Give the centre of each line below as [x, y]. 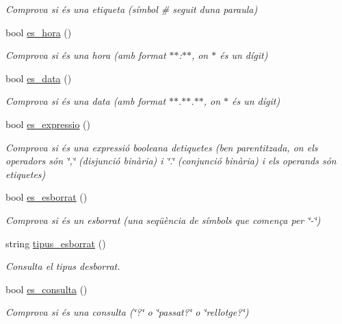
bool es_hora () [39, 32]
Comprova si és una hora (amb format [86, 55]
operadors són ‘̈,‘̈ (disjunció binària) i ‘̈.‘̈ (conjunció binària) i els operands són [171, 161]
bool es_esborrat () [47, 197]
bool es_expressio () [48, 124]
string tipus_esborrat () [56, 243]
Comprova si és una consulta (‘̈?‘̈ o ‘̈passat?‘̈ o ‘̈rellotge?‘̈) [127, 312]
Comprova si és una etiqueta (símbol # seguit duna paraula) [132, 9]
